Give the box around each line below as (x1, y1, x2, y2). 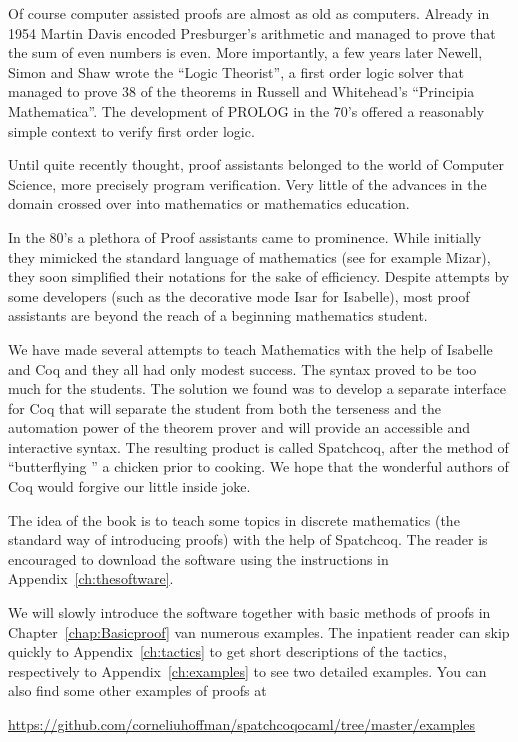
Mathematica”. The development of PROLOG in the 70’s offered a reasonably (8, 100, 485, 121)
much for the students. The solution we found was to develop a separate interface (8, 378, 506, 399)
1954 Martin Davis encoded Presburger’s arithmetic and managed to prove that (8, 22, 496, 43)
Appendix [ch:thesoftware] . (8, 568, 174, 589)
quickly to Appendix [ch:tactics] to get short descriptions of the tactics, (8, 641, 447, 662)
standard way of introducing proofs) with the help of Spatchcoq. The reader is (8, 529, 488, 550)
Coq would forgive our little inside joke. (8, 476, 251, 497)
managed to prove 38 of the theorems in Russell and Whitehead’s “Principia (8, 81, 475, 102)
